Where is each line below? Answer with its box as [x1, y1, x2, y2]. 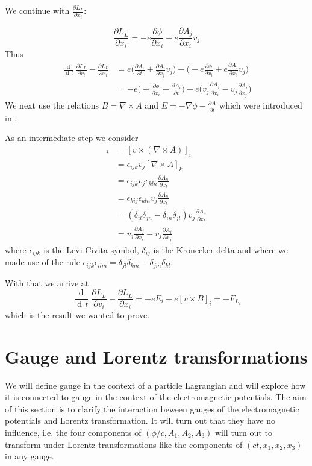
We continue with [5, 4, 70, 16]
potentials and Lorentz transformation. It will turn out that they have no [5, 414, 275, 427]
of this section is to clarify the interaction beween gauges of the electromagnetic [5, 402, 299, 415]
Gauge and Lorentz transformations [5, 344, 308, 368]
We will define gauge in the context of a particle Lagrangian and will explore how [5, 379, 306, 391]
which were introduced [219, 99, 302, 112]
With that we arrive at [5, 276, 89, 289]
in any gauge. [5, 450, 54, 462]
